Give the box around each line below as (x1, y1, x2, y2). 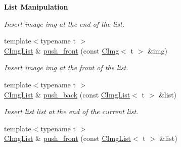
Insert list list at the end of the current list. (4, 106, 139, 117)
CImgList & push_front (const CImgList (4, 133, 131, 143)
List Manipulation (4, 2, 68, 12)
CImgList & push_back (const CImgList (4, 89, 130, 100)
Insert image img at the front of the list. (4, 62, 128, 73)
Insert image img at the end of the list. (4, 18, 124, 29)
